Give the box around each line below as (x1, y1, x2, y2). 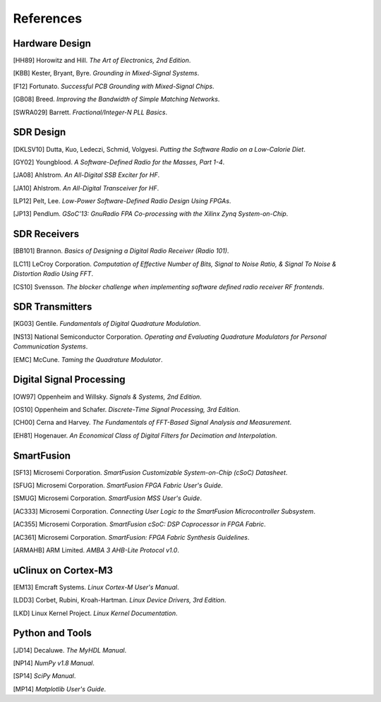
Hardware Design (13, 37, 92, 49)
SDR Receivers (13, 228, 80, 240)
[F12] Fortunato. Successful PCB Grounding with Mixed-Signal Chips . (13, 82, 214, 90)
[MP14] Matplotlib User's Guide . (13, 684, 107, 693)
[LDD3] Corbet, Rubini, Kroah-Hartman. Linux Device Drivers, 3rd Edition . (13, 596, 226, 605)
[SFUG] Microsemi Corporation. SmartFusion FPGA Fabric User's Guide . (13, 481, 224, 490)
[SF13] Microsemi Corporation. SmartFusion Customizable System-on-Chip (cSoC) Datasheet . (13, 468, 288, 476)
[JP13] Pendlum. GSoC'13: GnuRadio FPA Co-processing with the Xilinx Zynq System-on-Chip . (13, 210, 289, 218)
